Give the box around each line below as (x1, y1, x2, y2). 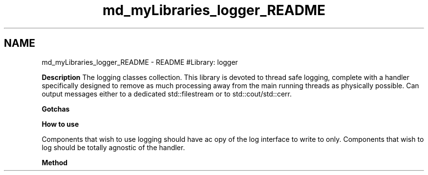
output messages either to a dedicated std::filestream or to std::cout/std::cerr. (42, 89, 292, 98)
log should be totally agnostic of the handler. (42, 143, 185, 152)
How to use (42, 119, 79, 128)
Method (42, 158, 68, 167)
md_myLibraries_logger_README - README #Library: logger (42, 58, 238, 66)
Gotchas (42, 104, 70, 113)
